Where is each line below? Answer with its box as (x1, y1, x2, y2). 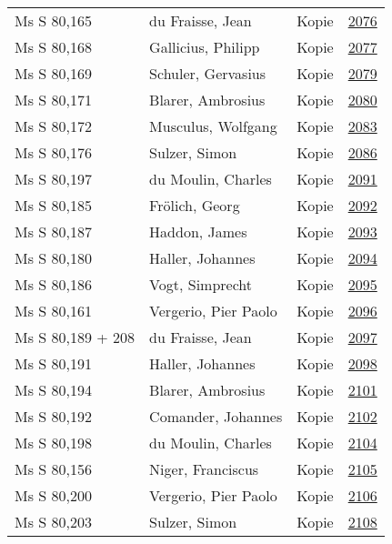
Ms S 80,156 (15, 458, 92, 479)
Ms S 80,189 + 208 (15, 327, 136, 348)
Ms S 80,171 (15, 89, 92, 110)
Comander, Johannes (149, 406, 283, 427)
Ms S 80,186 (15, 274, 92, 295)
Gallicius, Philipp (149, 36, 260, 57)
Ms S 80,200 (15, 485, 92, 506)
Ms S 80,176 (15, 142, 92, 163)
